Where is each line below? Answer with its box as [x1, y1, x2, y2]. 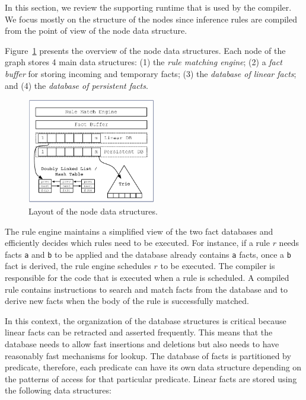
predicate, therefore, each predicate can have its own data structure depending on [5, 361, 302, 373]
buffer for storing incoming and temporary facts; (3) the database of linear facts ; [5, 67, 297, 79]
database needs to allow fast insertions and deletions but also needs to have [5, 337, 279, 350]
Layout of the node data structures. [28, 204, 158, 217]
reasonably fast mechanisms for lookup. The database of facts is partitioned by [5, 349, 291, 361]
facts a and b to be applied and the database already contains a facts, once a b [5, 248, 291, 260]
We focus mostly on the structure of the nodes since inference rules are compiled [5, 12, 297, 25]
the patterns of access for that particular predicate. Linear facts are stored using [5, 372, 297, 385]
